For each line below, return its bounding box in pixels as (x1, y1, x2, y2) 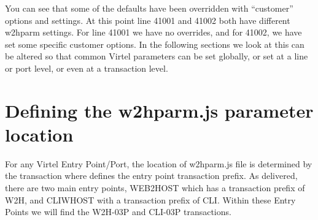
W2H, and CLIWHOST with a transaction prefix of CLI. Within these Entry (5, 193, 296, 206)
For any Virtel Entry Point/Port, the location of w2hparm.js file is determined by (5, 157, 312, 170)
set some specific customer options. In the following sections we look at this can (5, 37, 304, 50)
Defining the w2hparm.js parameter (5, 97, 314, 123)
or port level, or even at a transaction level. (5, 61, 168, 74)
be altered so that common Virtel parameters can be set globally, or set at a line (5, 50, 308, 63)
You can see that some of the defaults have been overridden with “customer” (5, 2, 293, 14)
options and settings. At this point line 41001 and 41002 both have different (5, 13, 290, 26)
